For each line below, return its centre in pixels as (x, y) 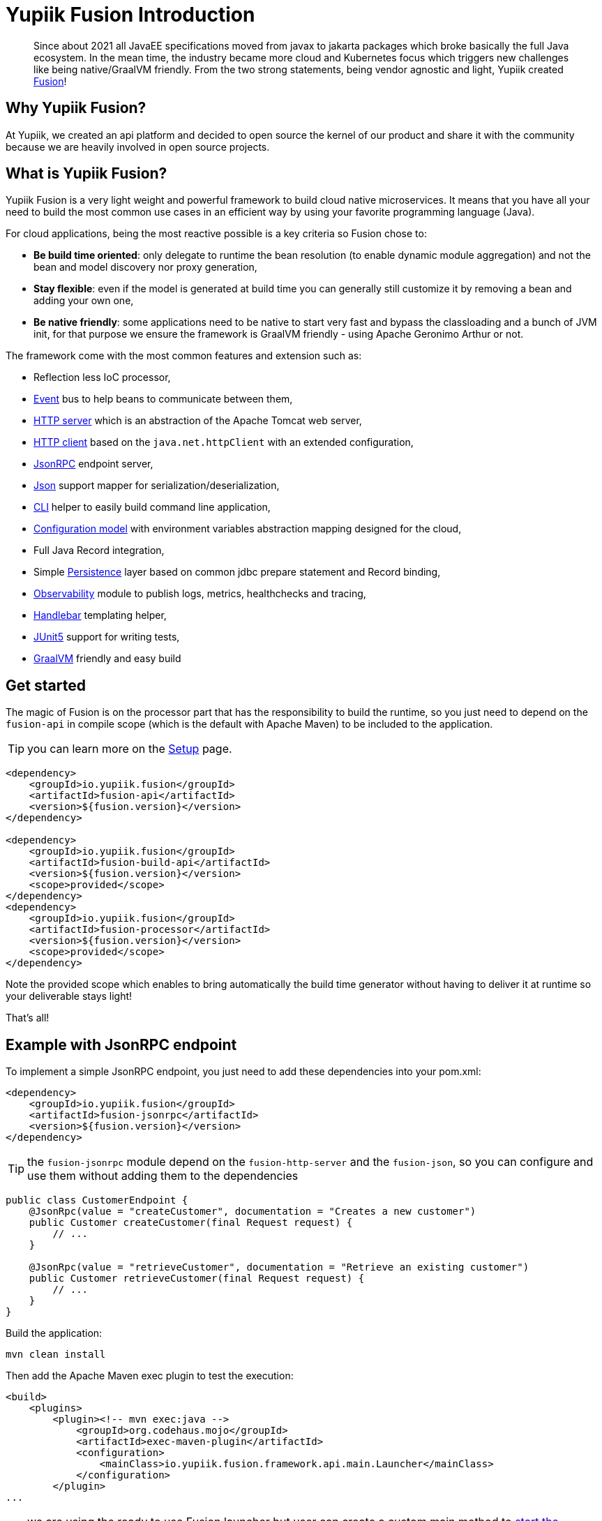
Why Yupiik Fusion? (76, 108)
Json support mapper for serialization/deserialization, (157, 486)
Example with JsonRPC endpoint (121, 1044)
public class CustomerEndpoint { (97, 1200)
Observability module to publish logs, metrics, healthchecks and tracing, (200, 594)
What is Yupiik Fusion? (86, 174)
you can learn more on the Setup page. (130, 749)
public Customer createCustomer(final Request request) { (191, 1223)
